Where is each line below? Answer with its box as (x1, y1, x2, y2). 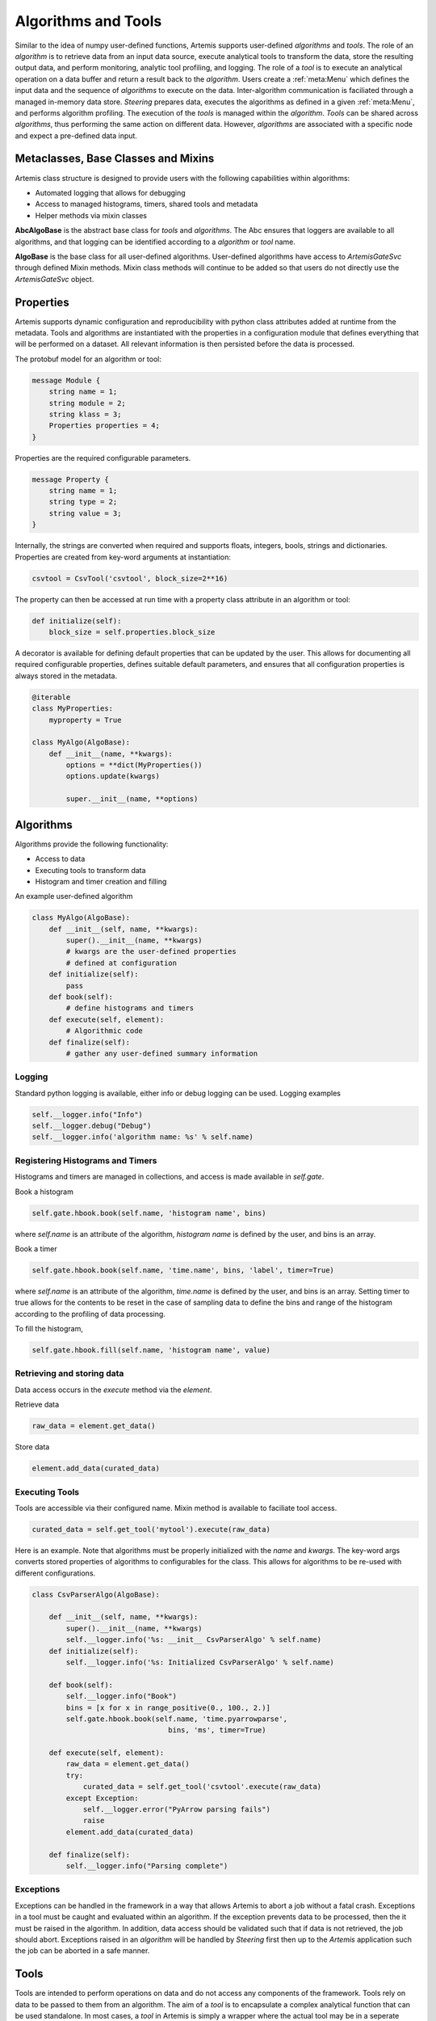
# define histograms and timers (65, 1003, 194, 1013)
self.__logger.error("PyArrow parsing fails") (82, 1805, 270, 1814)
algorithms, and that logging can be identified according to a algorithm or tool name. (15, 237, 296, 247)
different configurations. (15, 1568, 96, 1578)
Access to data (35, 854, 86, 864)
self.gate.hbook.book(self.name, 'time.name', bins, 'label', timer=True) (31, 1265, 335, 1275)
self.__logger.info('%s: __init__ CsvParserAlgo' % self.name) (65, 1635, 322, 1644)
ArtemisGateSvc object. (15, 274, 94, 284)
